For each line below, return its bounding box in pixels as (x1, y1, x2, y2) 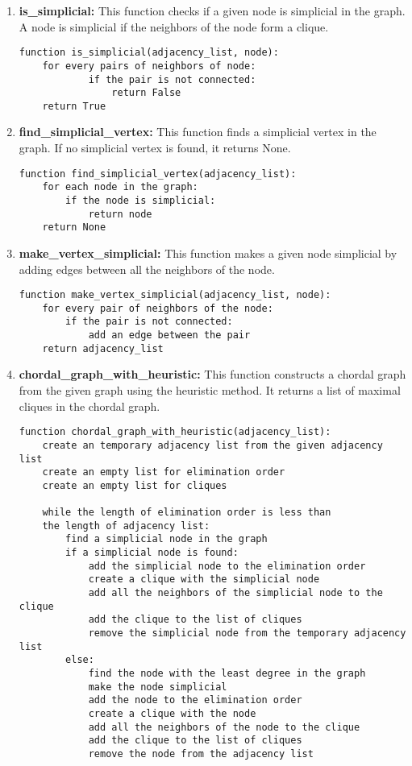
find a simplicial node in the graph (65, 533, 268, 545)
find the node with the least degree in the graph (88, 668, 366, 679)
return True (42, 100, 106, 112)
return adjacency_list (42, 342, 164, 354)
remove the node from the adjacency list (88, 747, 314, 760)
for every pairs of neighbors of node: (42, 60, 256, 72)
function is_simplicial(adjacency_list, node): (19, 47, 279, 59)
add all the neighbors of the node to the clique (88, 721, 360, 733)
